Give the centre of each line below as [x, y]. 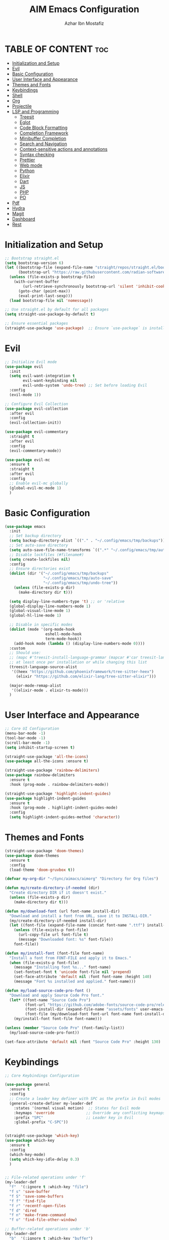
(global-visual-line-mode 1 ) [40, 611]
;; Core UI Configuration [32, 729]
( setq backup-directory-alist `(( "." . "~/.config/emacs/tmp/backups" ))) [88, 541]
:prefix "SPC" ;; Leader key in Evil [74, 1118]
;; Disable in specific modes [41, 625]
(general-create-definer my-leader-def [51, 1103]
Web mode [31, 165]
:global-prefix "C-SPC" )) [41, 1122]
